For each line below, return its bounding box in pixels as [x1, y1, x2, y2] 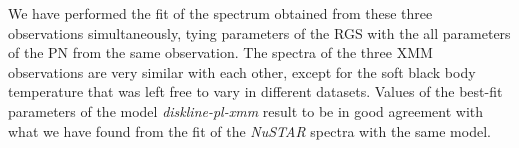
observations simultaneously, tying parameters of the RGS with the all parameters [8, 22, 511, 43]
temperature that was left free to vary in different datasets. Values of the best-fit [8, 81, 503, 102]
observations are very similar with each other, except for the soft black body [8, 61, 476, 82]
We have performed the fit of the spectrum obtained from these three [8, 3, 433, 23]
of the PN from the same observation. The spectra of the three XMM [8, 42, 433, 63]
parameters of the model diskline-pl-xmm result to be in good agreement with [8, 100, 484, 121]
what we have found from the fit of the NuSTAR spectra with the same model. [8, 120, 491, 141]
